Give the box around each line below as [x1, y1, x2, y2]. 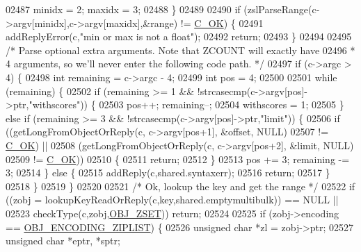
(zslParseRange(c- [243, 2, 320, 16]
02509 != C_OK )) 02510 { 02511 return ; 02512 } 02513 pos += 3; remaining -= [6, 151, 350, 166]
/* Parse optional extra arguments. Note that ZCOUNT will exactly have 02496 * [6, 42, 355, 57]
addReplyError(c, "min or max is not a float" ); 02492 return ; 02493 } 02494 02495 [6, 29, 352, 44]
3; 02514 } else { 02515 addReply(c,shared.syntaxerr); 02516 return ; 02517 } [6, 165, 330, 180]
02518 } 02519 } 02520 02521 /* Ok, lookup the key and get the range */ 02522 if [6, 178, 355, 193]
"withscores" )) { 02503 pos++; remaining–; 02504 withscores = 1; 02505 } [29, 97, 344, 112]
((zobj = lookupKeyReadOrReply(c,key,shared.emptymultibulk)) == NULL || [6, 192, 339, 207]
